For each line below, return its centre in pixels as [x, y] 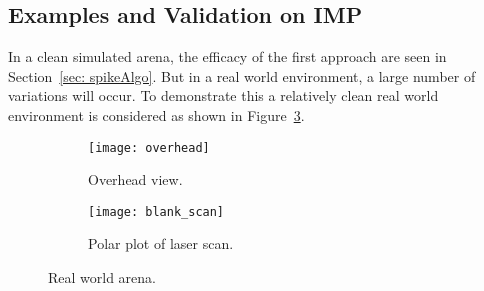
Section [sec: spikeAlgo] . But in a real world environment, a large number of [242, 75]
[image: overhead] [149, 147]
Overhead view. [135, 179]
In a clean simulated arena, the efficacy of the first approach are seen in [227, 56]
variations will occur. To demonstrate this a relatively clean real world [223, 95]
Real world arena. [102, 277]
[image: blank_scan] [156, 211]
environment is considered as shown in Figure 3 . [156, 114]
